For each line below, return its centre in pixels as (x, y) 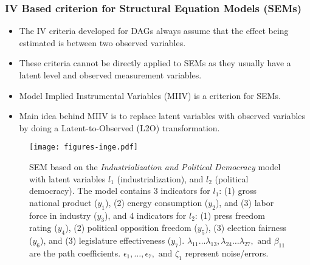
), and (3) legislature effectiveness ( (106, 240)
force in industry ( (63, 215)
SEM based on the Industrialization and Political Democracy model (155, 167)
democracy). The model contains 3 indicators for (120, 191)
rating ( (43, 228)
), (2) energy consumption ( (157, 202)
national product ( (64, 202)
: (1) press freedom (230, 215)
